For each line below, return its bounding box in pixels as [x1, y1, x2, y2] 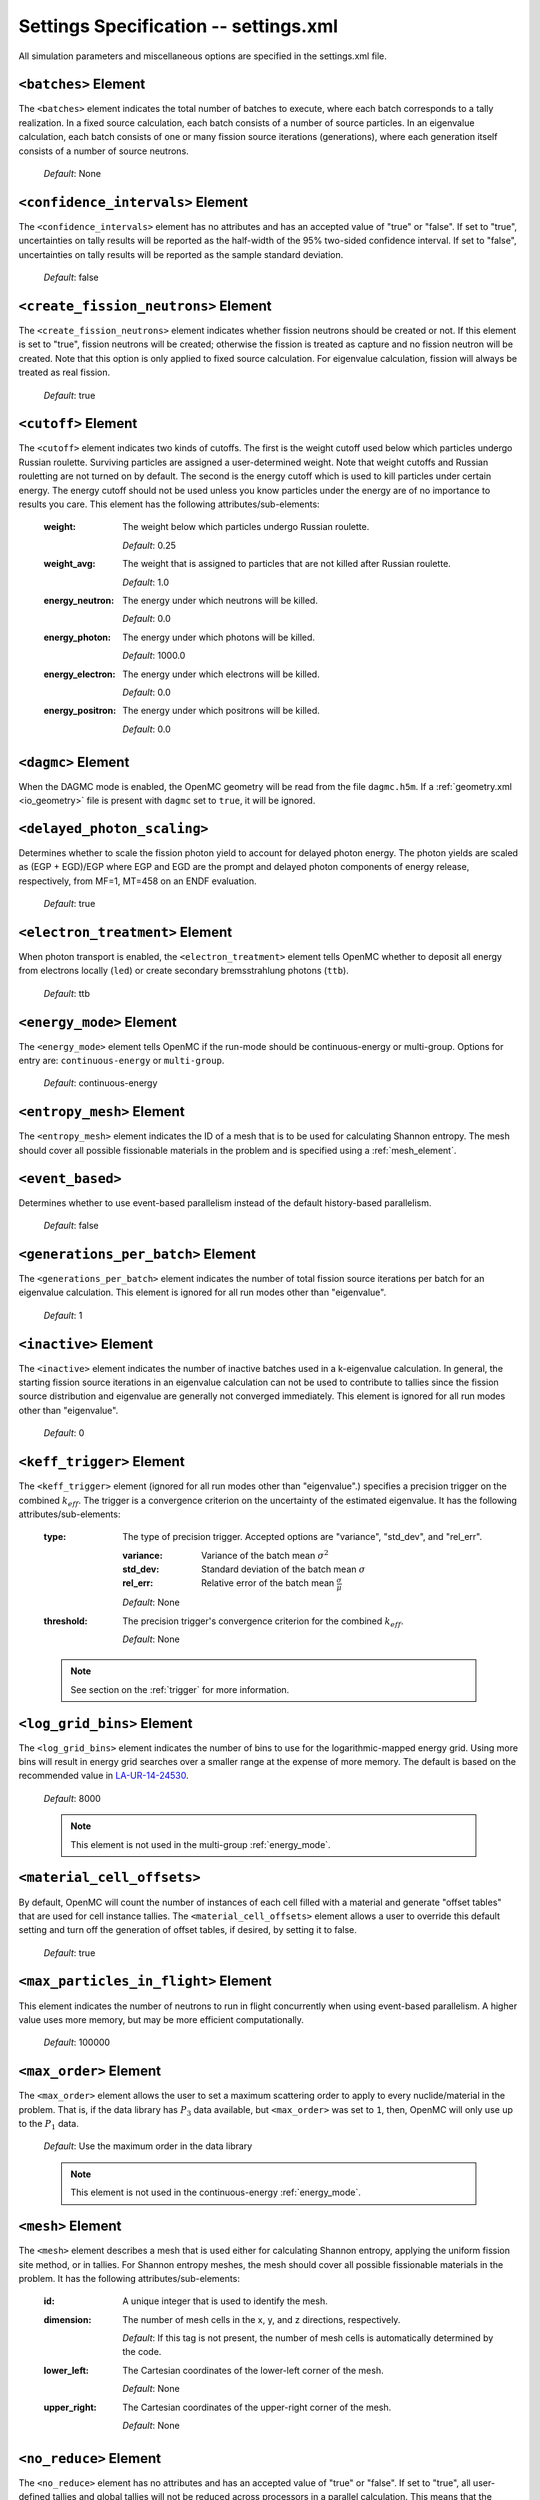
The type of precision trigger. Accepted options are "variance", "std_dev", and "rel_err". [122, 1531, 483, 1543]
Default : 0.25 [122, 539, 177, 551]
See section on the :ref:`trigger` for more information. [70, 1683, 290, 1695]
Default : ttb [43, 987, 90, 999]
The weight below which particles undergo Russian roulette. [122, 521, 370, 533]
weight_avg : [43, 558, 96, 570]
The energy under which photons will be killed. [122, 631, 315, 643]
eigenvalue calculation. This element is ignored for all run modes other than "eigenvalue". [18, 1286, 387, 1299]
